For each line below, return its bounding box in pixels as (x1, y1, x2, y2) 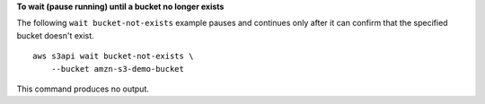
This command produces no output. (16, 83, 150, 94)
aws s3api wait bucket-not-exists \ (32, 51, 194, 62)
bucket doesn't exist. (16, 30, 94, 40)
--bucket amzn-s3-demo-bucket (50, 64, 184, 74)
